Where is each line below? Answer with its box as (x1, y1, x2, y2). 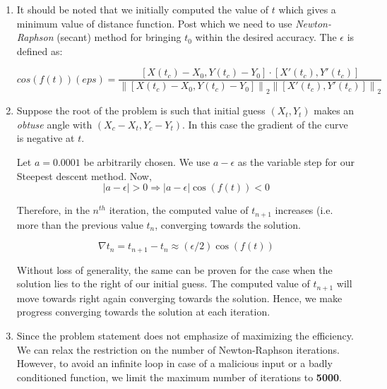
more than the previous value (16, 217, 143, 232)
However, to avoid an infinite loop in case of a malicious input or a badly (16, 356, 333, 371)
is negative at (16, 131, 75, 145)
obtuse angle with (16, 116, 93, 131)
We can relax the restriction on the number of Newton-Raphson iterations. (16, 342, 340, 357)
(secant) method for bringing (56, 30, 181, 44)
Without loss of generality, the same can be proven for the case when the (16, 262, 333, 277)
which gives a (278, 2, 336, 16)
